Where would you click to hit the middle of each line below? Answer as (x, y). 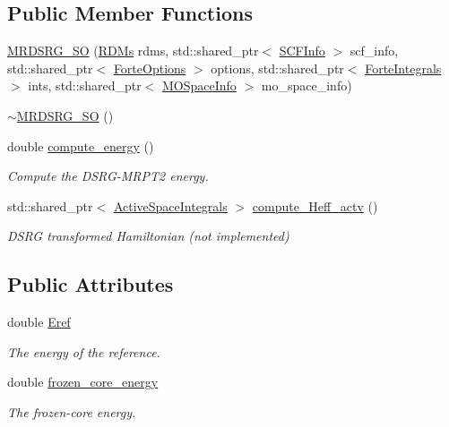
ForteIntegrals (403, 68)
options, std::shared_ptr (277, 68)
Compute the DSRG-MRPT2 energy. (108, 176)
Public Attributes (91, 284)
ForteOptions (150, 68)
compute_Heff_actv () (315, 205)
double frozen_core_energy (83, 382)
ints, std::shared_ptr (85, 85)
